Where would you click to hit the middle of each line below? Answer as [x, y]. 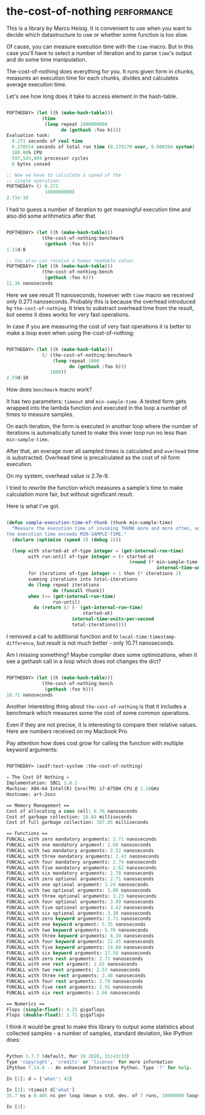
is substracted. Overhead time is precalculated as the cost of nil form [93, 457]
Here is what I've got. [33, 506]
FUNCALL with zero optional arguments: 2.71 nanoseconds [80, 879]
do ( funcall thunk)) [79, 591]
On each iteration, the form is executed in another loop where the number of [102, 426]
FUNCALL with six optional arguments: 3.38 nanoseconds [79, 913]
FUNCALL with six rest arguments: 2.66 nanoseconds [73, 993]
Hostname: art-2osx [31, 794]
